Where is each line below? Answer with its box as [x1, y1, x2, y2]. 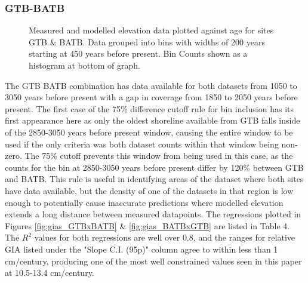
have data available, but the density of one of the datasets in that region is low [5, 184, 294, 196]
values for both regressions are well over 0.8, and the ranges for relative [34, 231, 295, 244]
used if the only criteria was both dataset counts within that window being [5, 137, 279, 150]
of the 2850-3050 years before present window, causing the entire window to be [5, 125, 293, 138]
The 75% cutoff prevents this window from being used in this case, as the [24, 149, 293, 162]
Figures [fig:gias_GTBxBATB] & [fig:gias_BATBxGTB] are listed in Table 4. [5, 219, 290, 232]
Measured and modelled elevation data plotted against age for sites [29, 24, 274, 36]
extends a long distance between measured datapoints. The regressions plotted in [5, 208, 301, 220]
